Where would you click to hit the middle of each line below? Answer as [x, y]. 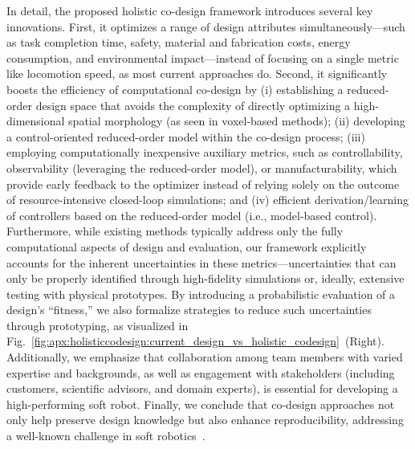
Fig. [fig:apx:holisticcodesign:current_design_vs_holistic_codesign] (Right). [195, 341]
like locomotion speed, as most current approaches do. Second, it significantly [197, 73]
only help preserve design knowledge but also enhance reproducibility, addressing [205, 420]
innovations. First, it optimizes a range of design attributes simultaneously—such [206, 26]
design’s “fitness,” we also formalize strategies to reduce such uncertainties [189, 310]
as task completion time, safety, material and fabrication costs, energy [179, 42]
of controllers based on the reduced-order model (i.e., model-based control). [192, 215]
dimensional [36, 121]
